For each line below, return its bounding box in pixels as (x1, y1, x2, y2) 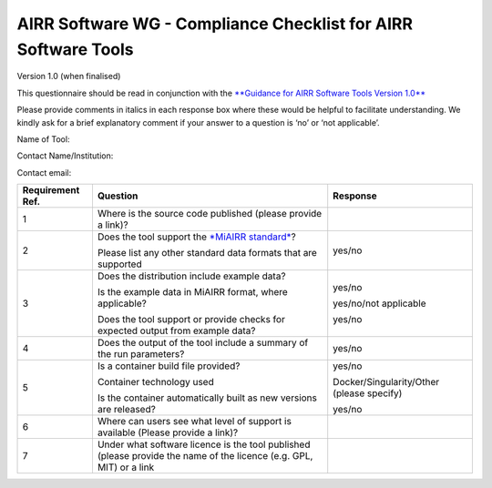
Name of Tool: (16, 133, 70, 145)
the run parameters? (97, 348, 185, 361)
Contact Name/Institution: (16, 150, 114, 161)
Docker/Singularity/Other (333, 376, 440, 389)
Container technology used (97, 376, 214, 389)
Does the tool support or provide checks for (97, 313, 286, 326)
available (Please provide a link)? (97, 426, 239, 439)
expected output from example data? (97, 324, 256, 337)
